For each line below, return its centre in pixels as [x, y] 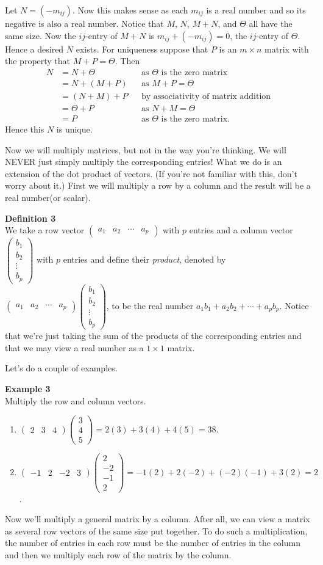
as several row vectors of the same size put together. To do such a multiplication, [156, 530]
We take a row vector [45, 230]
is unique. [74, 129]
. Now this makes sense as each [130, 10]
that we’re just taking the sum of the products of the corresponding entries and [153, 336]
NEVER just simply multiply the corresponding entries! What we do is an [144, 162]
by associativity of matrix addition [206, 96]
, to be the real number [150, 305]
